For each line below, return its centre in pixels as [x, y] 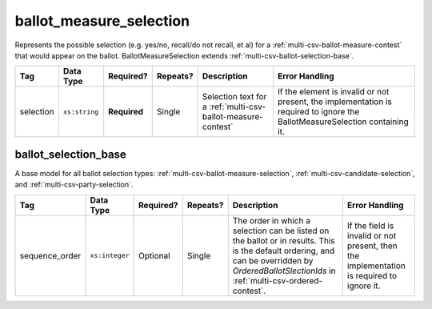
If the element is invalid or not [333, 92]
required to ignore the [318, 112]
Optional [155, 255]
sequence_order [50, 255]
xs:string [81, 112]
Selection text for [234, 97]
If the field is [370, 226]
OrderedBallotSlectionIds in [284, 271]
